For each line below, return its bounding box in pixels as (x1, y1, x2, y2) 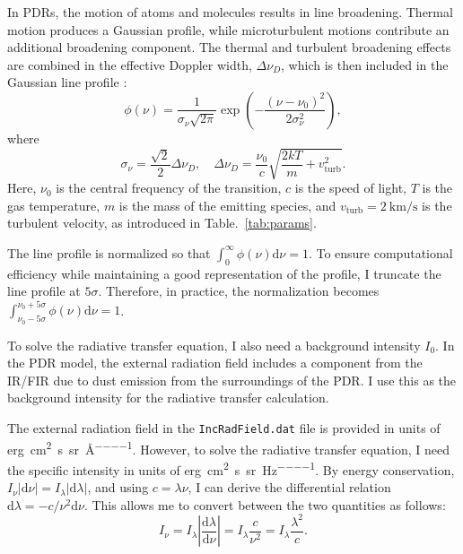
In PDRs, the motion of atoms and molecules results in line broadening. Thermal (7, 3, 453, 21)
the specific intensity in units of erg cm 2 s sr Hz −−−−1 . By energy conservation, (7, 457, 455, 479)
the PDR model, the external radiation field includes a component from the (7, 353, 423, 372)
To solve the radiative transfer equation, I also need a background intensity (7, 335, 421, 354)
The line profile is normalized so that (7, 243, 211, 262)
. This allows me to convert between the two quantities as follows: (83, 495, 446, 514)
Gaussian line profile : (7, 73, 127, 91)
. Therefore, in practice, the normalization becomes (98, 281, 380, 300)
